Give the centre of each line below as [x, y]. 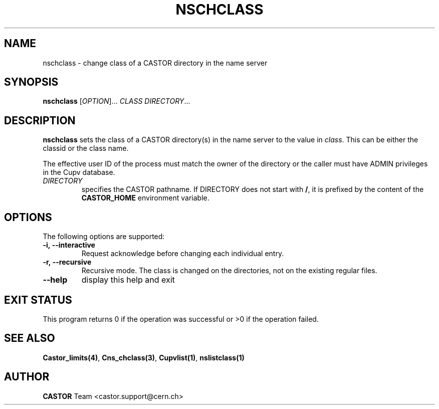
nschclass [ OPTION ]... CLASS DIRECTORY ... [117, 101]
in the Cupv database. [79, 172]
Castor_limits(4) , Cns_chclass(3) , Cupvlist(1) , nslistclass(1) [144, 357]
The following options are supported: [104, 237]
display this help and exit [128, 280]
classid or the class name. [86, 148]
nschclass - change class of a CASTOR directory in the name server [155, 63]
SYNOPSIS [31, 82]
